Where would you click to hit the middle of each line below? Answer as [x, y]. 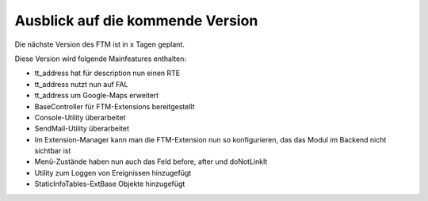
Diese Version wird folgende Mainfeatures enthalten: [100, 59]
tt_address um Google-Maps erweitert [97, 96]
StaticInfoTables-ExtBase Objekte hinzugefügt [110, 184]
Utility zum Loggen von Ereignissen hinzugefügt [113, 173]
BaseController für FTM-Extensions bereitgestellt [115, 106]
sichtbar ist [53, 151]
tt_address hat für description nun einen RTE [107, 73]
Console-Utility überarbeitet [80, 117]
